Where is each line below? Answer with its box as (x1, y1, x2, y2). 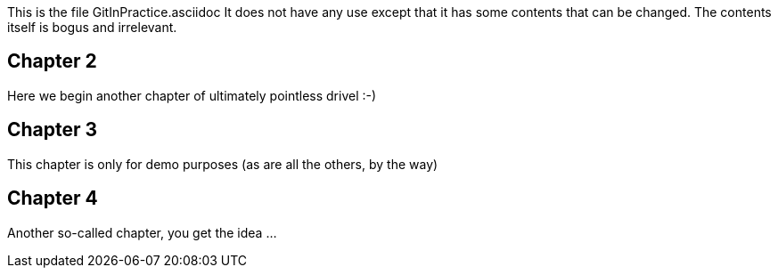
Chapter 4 (7, 187, 98, 210)
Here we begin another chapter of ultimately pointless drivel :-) (7, 87, 377, 103)
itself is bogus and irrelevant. (7, 20, 177, 35)
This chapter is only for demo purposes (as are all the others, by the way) (7, 156, 438, 172)
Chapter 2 (7, 50, 97, 73)
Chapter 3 (7, 118, 98, 142)
